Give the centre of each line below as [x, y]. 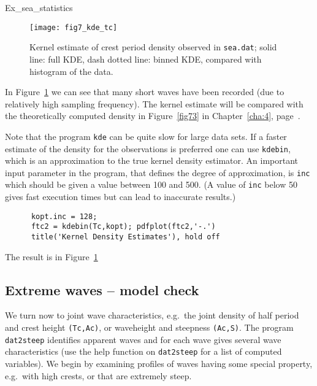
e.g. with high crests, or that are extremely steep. [98, 375]
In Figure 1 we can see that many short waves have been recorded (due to [145, 92]
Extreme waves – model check [102, 289]
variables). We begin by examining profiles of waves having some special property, [159, 364]
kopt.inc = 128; [64, 216]
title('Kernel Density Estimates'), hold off [125, 237]
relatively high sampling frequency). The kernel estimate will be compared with [154, 103]
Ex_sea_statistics [39, 7]
